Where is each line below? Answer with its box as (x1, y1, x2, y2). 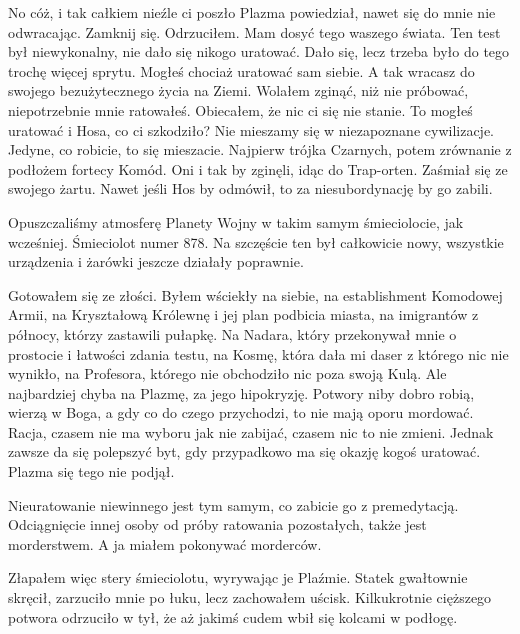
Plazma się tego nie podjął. (8, 461, 175, 482)
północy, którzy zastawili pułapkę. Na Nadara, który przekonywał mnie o (8, 323, 457, 344)
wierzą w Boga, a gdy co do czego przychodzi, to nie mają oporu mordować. (8, 402, 474, 423)
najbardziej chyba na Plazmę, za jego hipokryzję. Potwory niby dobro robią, (8, 382, 475, 403)
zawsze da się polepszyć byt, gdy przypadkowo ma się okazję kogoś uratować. (8, 441, 481, 462)
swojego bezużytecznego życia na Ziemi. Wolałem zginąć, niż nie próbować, (8, 80, 469, 101)
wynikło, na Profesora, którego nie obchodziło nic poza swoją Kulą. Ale (8, 363, 447, 384)
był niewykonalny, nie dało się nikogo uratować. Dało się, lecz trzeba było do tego (8, 41, 510, 62)
